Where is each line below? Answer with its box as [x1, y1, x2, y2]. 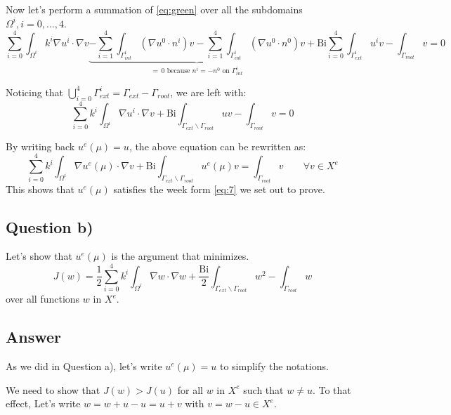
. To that [312, 382, 351, 397]
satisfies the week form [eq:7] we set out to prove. [113, 181, 325, 196]
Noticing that [6, 84, 64, 99]
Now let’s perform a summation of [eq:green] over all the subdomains [6, 2, 303, 16]
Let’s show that [6, 249, 72, 263]
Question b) [6, 216, 93, 237]
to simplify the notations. [219, 359, 329, 374]
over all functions [6, 291, 80, 306]
